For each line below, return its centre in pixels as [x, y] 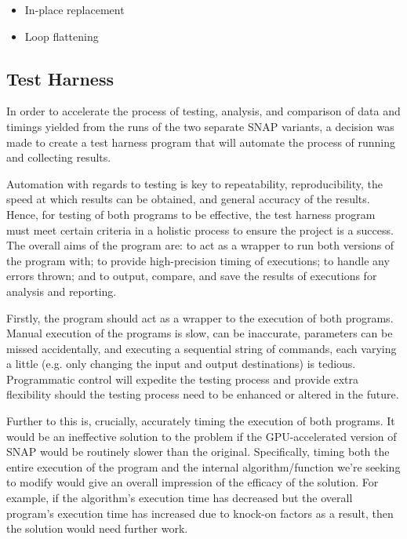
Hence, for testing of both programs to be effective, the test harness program [191, 214]
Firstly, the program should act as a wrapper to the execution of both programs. [200, 317]
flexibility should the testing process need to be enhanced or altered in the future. [203, 394]
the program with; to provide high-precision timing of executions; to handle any [198, 260]
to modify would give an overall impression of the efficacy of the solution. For [193, 482]
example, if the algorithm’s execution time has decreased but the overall [180, 498]
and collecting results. [59, 157]
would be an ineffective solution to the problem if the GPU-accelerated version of [202, 436]
